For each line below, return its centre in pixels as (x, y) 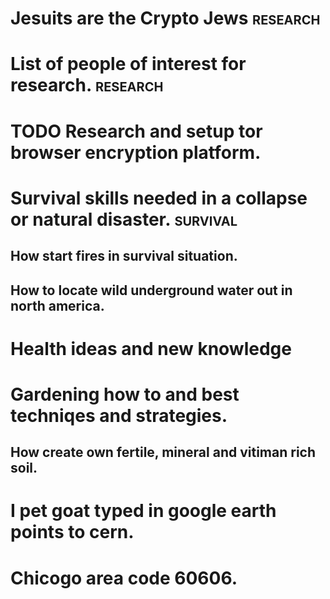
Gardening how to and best (125, 394)
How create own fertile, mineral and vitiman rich (163, 452)
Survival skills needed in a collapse (159, 198)
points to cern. (72, 532)
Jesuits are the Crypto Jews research (165, 18)
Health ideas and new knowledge (151, 348)
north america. (57, 305)
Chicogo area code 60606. (124, 578)
